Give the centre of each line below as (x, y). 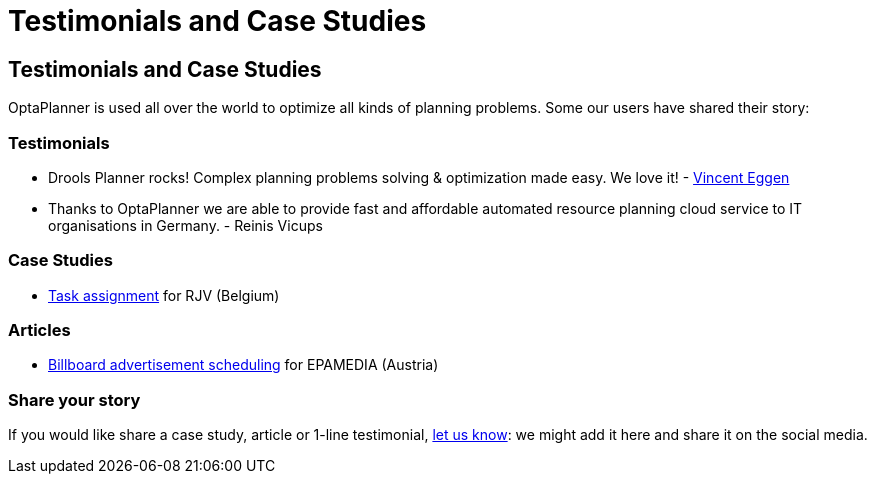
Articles (39, 330)
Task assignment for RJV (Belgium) (164, 295)
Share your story (74, 399)
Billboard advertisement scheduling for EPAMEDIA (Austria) (243, 365)
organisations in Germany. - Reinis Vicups (185, 225)
